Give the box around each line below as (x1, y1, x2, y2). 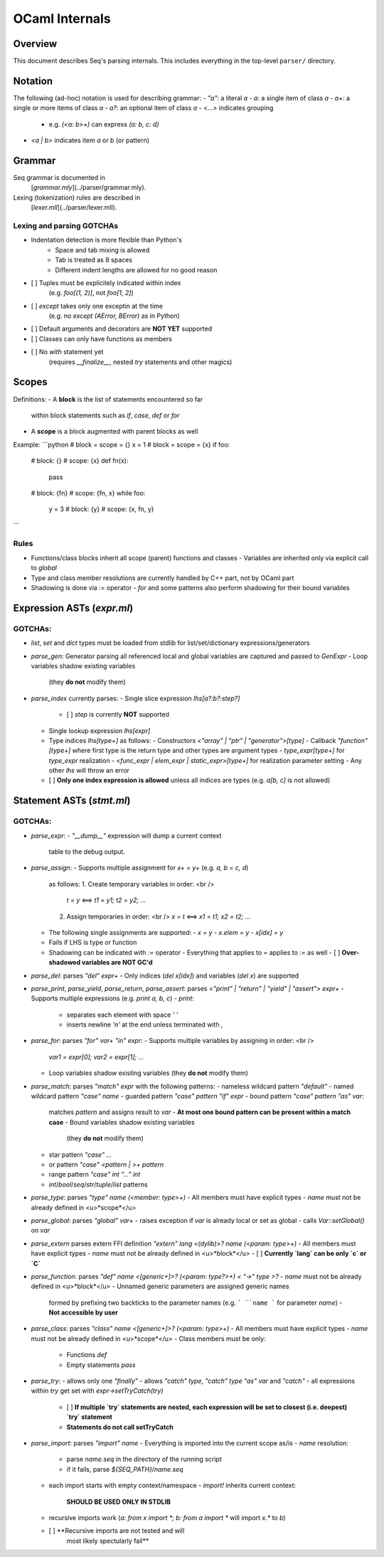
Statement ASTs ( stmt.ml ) (13, 795, 131, 807)
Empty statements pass (66, 1360, 136, 1369)
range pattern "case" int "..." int (48, 1170, 141, 1179)
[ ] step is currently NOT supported (66, 710, 170, 719)
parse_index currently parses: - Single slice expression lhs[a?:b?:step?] (31, 694, 240, 702)
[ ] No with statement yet (31, 348, 104, 356)
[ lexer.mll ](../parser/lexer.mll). (31, 203, 117, 212)
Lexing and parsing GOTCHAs (13, 220, 119, 230)
